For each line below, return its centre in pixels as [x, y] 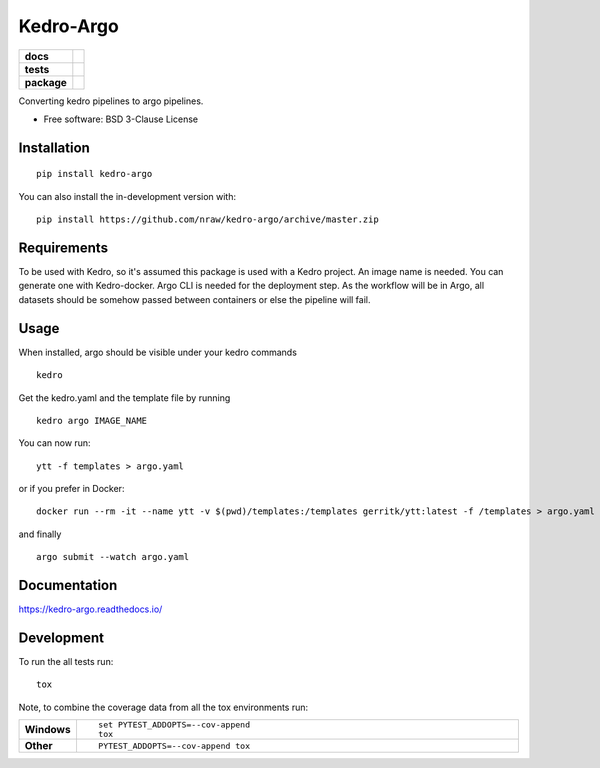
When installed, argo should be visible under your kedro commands [157, 352]
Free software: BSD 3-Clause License [121, 119]
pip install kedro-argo [94, 174]
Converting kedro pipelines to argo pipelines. [111, 101]
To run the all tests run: [66, 662]
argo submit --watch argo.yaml [113, 557]
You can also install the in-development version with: [127, 196]
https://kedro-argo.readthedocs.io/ [90, 609]
